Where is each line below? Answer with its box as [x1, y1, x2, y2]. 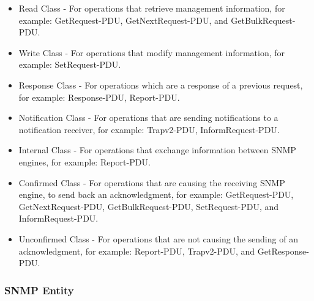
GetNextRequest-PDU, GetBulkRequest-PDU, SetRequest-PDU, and [18, 200, 279, 212]
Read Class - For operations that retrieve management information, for [18, 2, 285, 14]
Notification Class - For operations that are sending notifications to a [18, 111, 278, 124]
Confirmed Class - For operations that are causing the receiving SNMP [18, 176, 285, 189]
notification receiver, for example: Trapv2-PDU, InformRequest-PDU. [18, 123, 280, 136]
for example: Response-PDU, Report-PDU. [18, 90, 180, 103]
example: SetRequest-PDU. [18, 58, 121, 71]
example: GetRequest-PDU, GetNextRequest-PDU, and [18, 13, 228, 26]
